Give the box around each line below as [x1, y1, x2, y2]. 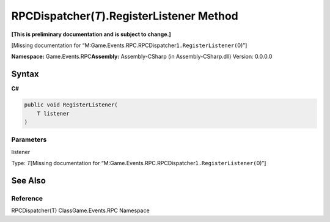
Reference [11, 194, 43, 202]
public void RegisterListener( [24, 102, 119, 108]
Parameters [11, 135, 47, 144]
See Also [11, 175, 46, 186]
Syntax [11, 69, 39, 80]
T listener [37, 110, 70, 117]
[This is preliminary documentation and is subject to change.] [11, 31, 171, 38]
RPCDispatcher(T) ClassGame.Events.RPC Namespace [11, 207, 150, 214]
